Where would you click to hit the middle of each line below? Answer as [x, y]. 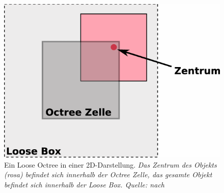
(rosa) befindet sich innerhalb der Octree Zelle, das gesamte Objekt [108, 174]
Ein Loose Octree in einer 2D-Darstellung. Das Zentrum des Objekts [110, 164]
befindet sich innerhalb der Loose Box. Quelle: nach [84, 184]
